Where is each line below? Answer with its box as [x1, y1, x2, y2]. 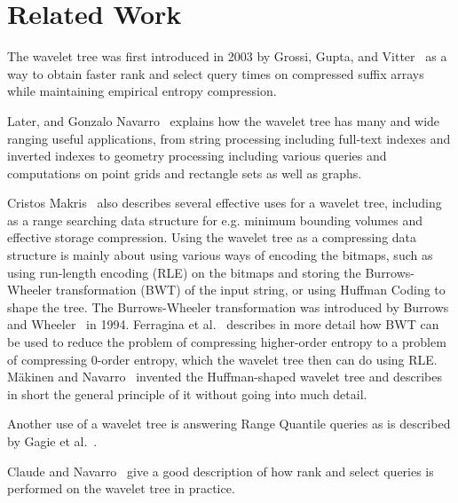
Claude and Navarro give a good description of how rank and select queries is [7, 461, 434, 480]
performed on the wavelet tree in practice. [7, 479, 235, 498]
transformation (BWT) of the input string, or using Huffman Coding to [55, 280, 446, 299]
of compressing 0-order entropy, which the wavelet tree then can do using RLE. [7, 350, 438, 368]
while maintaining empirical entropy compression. [7, 82, 277, 100]
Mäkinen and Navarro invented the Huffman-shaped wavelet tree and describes [7, 367, 442, 386]
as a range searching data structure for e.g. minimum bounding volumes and [7, 210, 422, 229]
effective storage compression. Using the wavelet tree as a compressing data [7, 228, 417, 247]
